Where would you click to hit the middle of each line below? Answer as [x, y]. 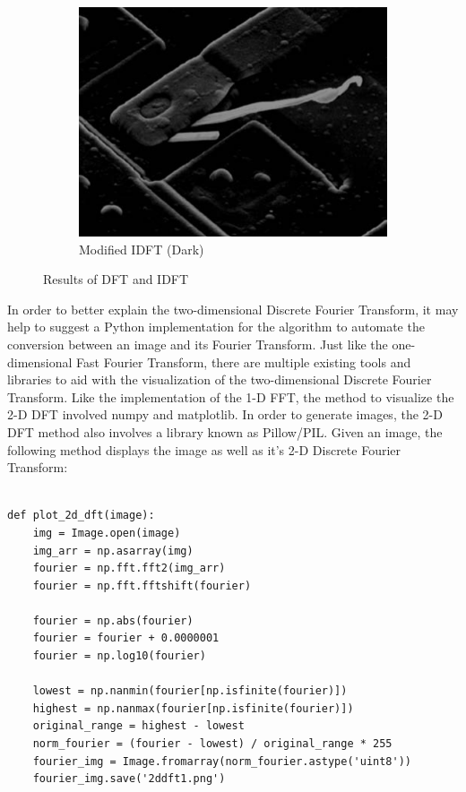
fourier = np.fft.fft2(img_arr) [129, 568]
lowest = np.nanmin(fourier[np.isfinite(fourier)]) [190, 691]
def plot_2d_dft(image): [81, 516]
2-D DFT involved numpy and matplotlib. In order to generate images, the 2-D [225, 414]
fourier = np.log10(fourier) [119, 656]
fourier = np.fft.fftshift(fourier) [142, 585]
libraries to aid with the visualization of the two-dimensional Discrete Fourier [220, 379]
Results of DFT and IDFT [116, 279]
